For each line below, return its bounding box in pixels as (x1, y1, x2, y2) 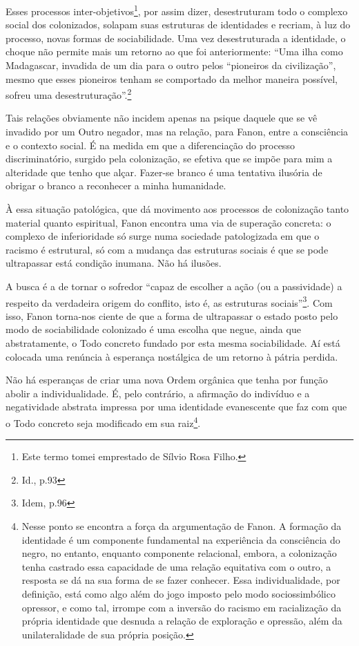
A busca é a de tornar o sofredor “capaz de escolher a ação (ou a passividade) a (6, 279, 342, 293)
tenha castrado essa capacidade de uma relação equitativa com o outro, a (21, 559, 331, 573)
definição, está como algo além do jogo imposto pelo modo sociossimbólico (21, 587, 336, 600)
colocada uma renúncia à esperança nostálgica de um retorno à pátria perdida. (6, 349, 338, 363)
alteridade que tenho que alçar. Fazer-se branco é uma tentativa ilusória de (6, 164, 322, 179)
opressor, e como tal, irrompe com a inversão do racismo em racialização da (21, 600, 342, 614)
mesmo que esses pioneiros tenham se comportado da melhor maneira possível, (6, 71, 338, 86)
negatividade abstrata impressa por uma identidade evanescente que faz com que (6, 399, 347, 414)
